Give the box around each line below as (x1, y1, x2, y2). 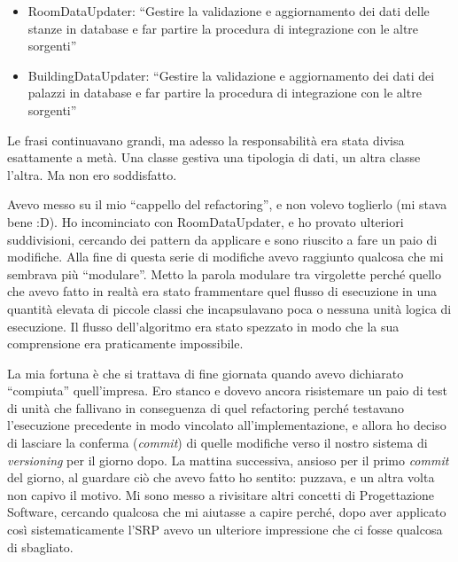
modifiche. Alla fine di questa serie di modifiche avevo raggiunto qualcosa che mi (7, 247, 444, 266)
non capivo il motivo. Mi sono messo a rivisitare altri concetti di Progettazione (7, 485, 435, 503)
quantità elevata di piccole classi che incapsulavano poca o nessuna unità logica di (7, 299, 452, 317)
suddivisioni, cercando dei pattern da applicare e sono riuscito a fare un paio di (7, 230, 438, 248)
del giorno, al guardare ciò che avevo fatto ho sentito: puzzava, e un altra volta (7, 468, 435, 487)
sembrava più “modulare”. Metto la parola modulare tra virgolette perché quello (7, 264, 441, 283)
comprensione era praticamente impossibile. (7, 334, 244, 353)
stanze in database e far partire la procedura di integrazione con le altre (27, 19, 419, 37)
